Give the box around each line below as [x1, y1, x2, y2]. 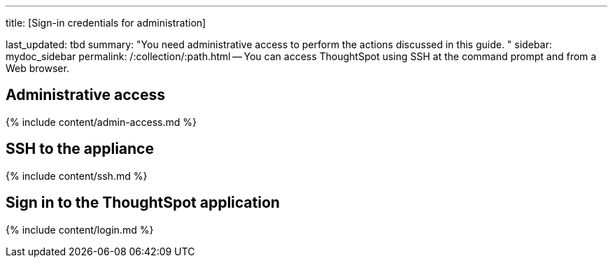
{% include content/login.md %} [6, 223, 154, 236]
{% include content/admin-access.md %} [6, 115, 197, 128]
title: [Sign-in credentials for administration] [6, 17, 206, 29]
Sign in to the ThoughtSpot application [6, 194, 280, 212]
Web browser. [6, 62, 69, 74]
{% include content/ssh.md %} [6, 169, 148, 182]
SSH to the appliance [6, 140, 154, 158]
